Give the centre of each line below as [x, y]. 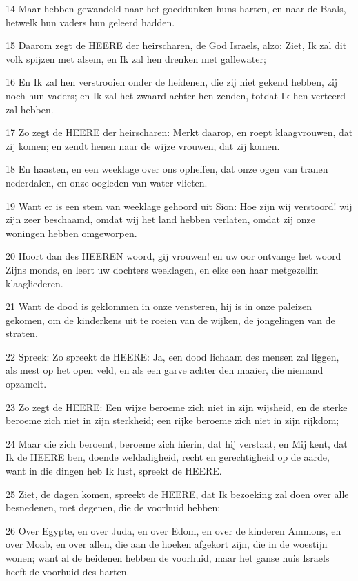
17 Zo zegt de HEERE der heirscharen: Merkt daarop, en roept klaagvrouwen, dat [179, 132]
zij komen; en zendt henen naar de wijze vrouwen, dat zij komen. [143, 145]
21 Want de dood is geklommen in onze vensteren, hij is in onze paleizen [159, 306]
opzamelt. [26, 384]
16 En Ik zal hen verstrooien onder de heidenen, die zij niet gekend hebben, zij [172, 82]
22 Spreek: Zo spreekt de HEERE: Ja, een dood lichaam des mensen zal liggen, [172, 356]
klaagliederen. [34, 283]
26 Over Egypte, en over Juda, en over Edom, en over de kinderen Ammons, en [173, 530]
